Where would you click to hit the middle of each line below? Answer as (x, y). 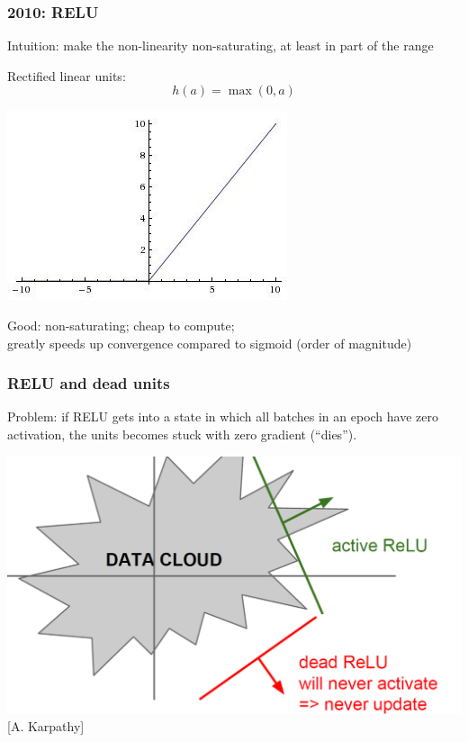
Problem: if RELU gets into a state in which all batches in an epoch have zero (223, 416)
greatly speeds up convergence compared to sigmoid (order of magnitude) (210, 343)
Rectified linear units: (67, 75)
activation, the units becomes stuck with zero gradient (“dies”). (182, 434)
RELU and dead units (89, 383)
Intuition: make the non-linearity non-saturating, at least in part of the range (220, 45)
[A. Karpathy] (46, 726)
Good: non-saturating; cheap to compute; (121, 325)
